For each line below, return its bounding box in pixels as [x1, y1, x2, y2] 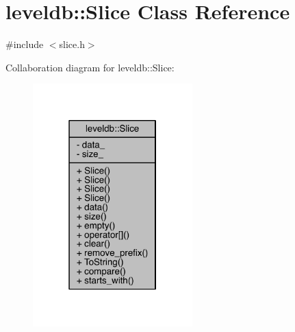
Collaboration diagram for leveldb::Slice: [5, 60, 175, 74]
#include [5, 37, 44, 51]
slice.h [59, 37, 85, 51]
